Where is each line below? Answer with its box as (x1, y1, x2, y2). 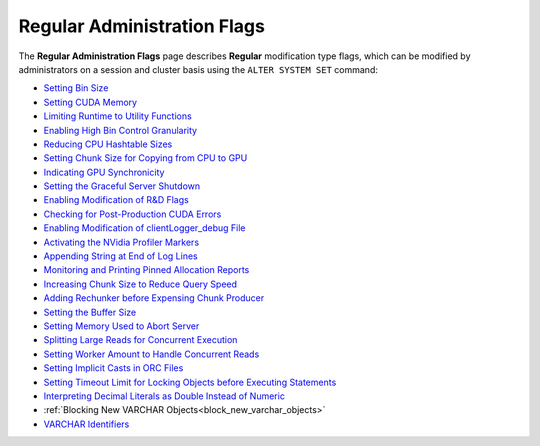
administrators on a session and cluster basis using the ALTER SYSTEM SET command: (18, 63, 379, 75)
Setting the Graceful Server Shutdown (43, 180, 200, 192)
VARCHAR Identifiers (43, 418, 130, 430)
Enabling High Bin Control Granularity (43, 124, 198, 136)
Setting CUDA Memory (43, 96, 138, 108)
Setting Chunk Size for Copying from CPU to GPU (43, 152, 248, 164)
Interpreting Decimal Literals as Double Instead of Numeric (43, 390, 285, 402)
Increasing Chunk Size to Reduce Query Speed (43, 278, 238, 290)
